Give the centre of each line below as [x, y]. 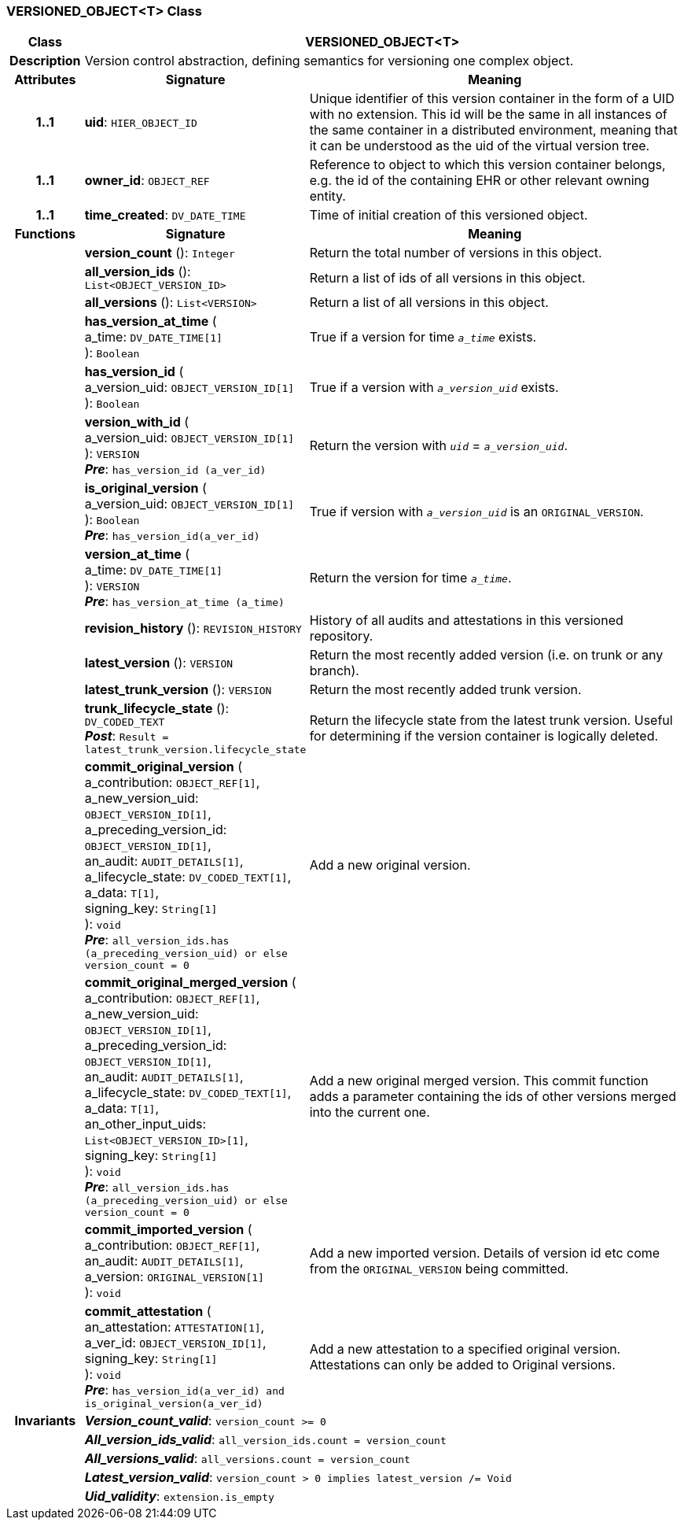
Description [45, 61]
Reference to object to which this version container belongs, [487, 165]
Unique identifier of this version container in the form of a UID [492, 99]
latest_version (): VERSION [159, 663]
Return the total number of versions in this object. [456, 253]
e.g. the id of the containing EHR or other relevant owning [479, 181]
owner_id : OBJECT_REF [147, 181]
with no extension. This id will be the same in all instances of [488, 115]
